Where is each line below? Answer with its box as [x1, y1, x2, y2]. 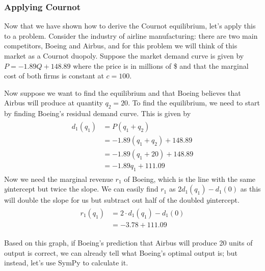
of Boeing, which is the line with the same [124, 173, 256, 184]
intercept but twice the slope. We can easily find [7, 183, 158, 194]
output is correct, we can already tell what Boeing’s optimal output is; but [4, 247, 237, 258]
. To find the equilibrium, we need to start [128, 97, 260, 108]
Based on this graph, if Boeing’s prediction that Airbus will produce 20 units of [4, 237, 253, 248]
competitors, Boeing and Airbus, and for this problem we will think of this [4, 40, 237, 51]
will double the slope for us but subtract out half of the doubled [4, 195, 204, 205]
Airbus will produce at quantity [4, 97, 103, 108]
